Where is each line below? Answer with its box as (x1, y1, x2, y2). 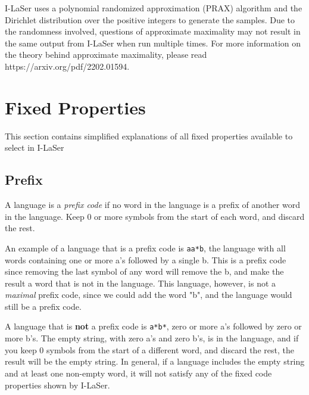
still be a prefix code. (5, 300, 82, 312)
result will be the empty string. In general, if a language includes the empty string (5, 355, 305, 368)
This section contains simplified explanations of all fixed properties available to (5, 129, 293, 142)
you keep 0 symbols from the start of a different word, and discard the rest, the (5, 343, 294, 356)
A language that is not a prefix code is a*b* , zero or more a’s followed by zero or (5, 320, 302, 332)
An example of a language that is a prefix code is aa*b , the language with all (5, 241, 286, 254)
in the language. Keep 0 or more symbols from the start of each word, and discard (5, 210, 305, 222)
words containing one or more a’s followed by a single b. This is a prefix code (5, 253, 286, 266)
